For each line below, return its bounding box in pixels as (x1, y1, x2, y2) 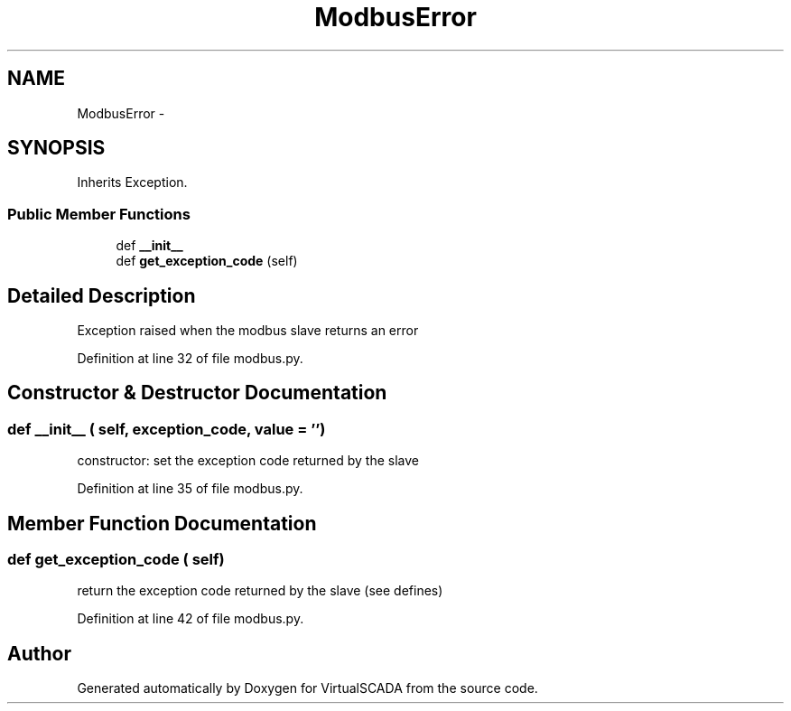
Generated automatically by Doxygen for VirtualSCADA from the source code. (77, 680, 538, 697)
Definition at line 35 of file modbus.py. (77, 481, 303, 497)
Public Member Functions (7, 204, 191, 223)
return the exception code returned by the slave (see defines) (77, 583, 443, 599)
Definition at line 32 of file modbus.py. (77, 351, 303, 367)
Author (7, 641, 71, 665)
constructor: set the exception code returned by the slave (77, 453, 419, 469)
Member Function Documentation (7, 511, 317, 535)
